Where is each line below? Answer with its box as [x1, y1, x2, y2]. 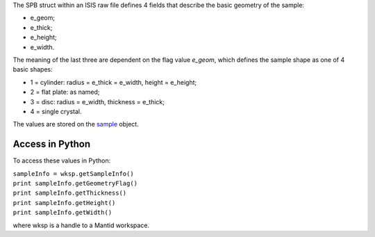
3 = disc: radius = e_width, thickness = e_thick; [30, 97, 165, 106]
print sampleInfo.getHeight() [12, 199, 116, 206]
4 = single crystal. [30, 107, 82, 115]
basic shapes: [12, 65, 53, 74]
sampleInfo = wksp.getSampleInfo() [12, 170, 135, 177]
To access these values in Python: [12, 156, 111, 165]
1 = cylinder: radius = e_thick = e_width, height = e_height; [30, 78, 197, 86]
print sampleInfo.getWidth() [12, 209, 112, 217]
